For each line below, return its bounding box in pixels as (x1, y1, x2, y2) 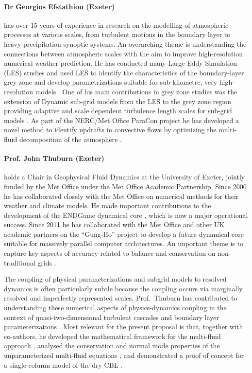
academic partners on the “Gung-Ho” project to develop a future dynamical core (4, 229, 244, 239)
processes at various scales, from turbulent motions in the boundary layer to (4, 29, 231, 39)
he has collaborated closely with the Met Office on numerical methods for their (4, 191, 239, 201)
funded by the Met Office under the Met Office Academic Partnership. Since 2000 (4, 181, 247, 191)
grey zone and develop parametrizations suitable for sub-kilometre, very (4, 77, 218, 87)
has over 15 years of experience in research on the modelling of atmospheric (4, 19, 229, 30)
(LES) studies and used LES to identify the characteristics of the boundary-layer (4, 67, 244, 77)
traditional (4, 257, 35, 267)
